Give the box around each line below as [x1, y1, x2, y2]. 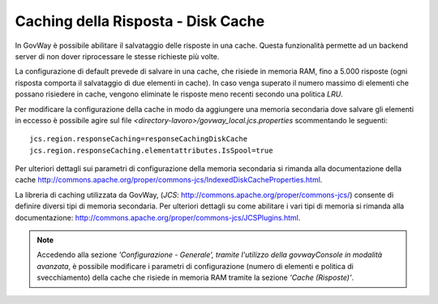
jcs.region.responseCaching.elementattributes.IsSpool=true [29, 146, 273, 155]
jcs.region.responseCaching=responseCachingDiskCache [29, 135, 247, 143]
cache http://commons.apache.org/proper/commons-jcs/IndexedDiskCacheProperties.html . [15, 175, 323, 185]
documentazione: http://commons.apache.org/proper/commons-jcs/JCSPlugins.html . [15, 212, 301, 222]
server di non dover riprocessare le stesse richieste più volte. [15, 51, 220, 61]
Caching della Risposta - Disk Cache [15, 12, 265, 30]
